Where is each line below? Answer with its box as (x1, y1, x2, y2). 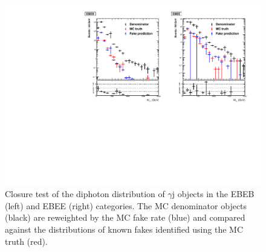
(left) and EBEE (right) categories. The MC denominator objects (5, 199, 247, 212)
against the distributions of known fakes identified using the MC (5, 223, 244, 236)
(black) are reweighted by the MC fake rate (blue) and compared (5, 211, 245, 224)
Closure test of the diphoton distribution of (5, 187, 165, 200)
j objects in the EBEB (172, 187, 255, 200)
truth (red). (5, 235, 48, 247)
